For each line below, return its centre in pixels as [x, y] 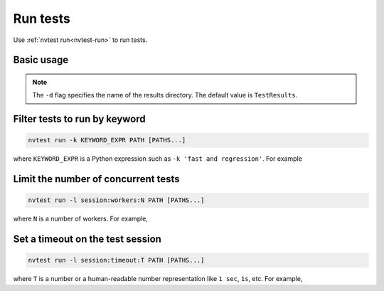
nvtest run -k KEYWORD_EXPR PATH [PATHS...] [107, 140]
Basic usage [41, 60]
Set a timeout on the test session [87, 239]
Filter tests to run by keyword [79, 119]
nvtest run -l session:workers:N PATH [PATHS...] [116, 200]
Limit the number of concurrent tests [96, 179]
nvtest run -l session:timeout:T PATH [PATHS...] [116, 260]
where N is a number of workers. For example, [81, 219]
